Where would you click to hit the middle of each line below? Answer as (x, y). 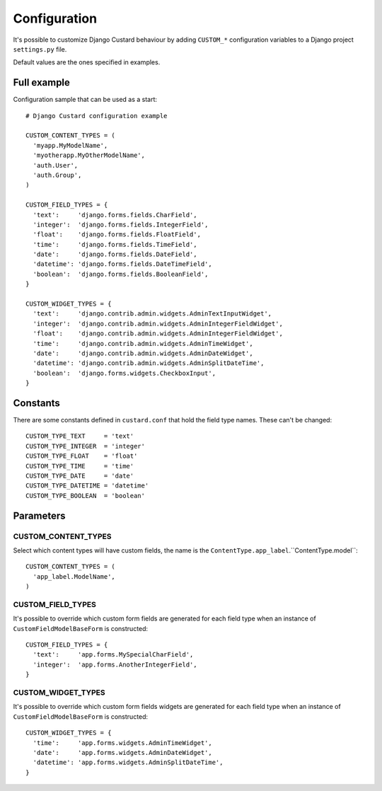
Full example (42, 82)
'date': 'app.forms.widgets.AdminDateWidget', (122, 752)
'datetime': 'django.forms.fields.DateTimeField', (122, 264)
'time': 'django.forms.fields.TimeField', (115, 244)
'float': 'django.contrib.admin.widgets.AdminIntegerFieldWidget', (158, 334)
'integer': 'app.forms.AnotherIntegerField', (115, 664)
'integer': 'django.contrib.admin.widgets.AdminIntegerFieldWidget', (158, 323)
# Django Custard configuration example (97, 116)
